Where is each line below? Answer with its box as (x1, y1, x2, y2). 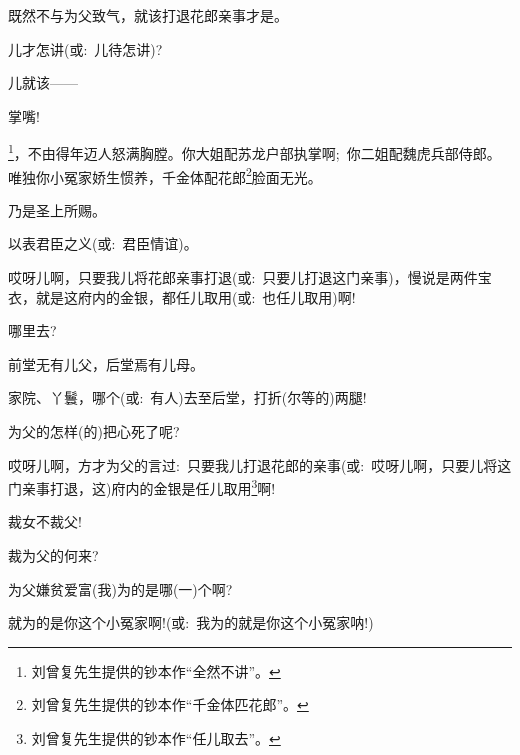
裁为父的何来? (8, 545, 99, 566)
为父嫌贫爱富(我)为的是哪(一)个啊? (8, 578, 233, 599)
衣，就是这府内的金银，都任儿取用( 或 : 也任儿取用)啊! (8, 286, 356, 307)
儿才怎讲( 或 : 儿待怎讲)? (8, 38, 163, 59)
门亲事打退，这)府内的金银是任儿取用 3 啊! (8, 475, 276, 498)
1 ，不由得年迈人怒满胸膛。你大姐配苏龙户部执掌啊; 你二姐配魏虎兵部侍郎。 (8, 140, 501, 164)
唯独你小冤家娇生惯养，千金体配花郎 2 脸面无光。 (8, 163, 322, 187)
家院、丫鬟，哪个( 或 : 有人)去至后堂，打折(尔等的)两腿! (8, 387, 367, 408)
